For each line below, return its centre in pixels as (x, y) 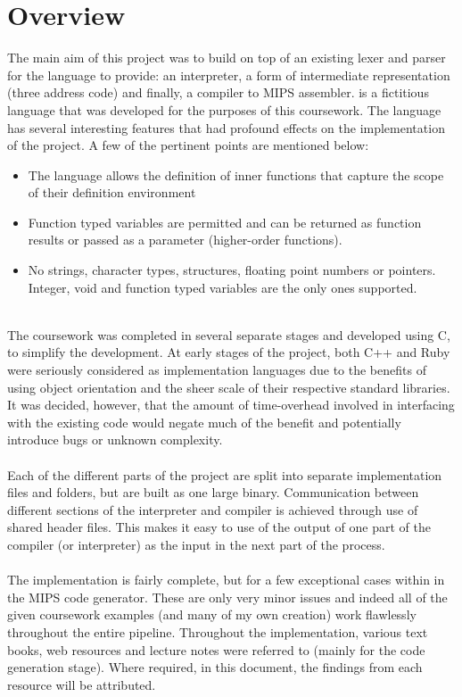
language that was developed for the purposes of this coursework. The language (224, 109)
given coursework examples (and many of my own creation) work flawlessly (212, 614)
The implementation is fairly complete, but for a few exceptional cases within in (226, 580)
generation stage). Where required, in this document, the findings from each (215, 667)
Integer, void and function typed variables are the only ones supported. (223, 287)
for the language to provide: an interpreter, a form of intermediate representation (229, 75)
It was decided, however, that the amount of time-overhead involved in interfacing (231, 405)
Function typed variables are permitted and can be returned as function (225, 222)
